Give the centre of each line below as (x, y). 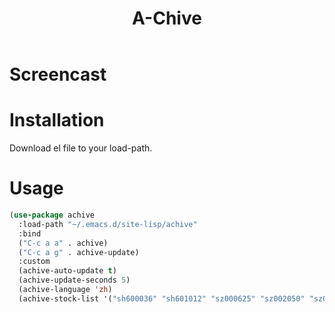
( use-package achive (52, 215)
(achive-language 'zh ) (65, 290)
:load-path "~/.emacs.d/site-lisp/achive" (108, 224)
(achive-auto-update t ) (67, 271)
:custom (34, 262)
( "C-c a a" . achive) (63, 243)
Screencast (58, 74)
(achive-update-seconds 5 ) (74, 280)
